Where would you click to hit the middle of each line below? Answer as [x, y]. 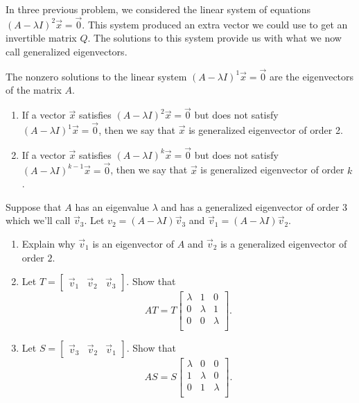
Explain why [49, 244]
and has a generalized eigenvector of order [250, 206]
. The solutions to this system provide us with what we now [214, 38]
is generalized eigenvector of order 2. [266, 130]
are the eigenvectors [312, 76]
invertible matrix [41, 38]
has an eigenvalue [112, 206]
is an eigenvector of [133, 244]
